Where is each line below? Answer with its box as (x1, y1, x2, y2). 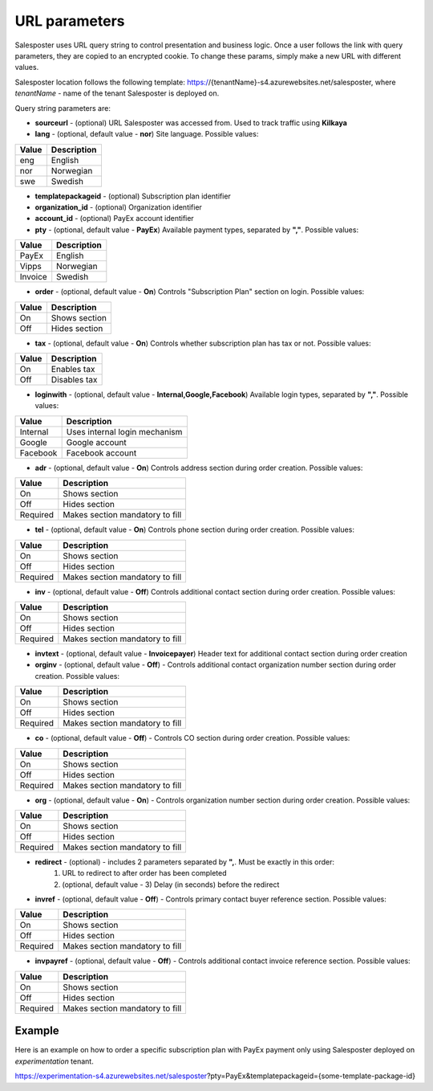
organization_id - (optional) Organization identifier (34, 202, 202, 212)
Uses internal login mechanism (66, 426, 183, 437)
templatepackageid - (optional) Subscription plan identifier (34, 191, 232, 201)
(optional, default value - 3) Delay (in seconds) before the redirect (62, 880, 280, 889)
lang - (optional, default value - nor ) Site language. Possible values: (34, 129, 259, 139)
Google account (66, 436, 127, 447)
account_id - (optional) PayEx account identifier (34, 214, 194, 223)
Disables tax (51, 374, 98, 386)
